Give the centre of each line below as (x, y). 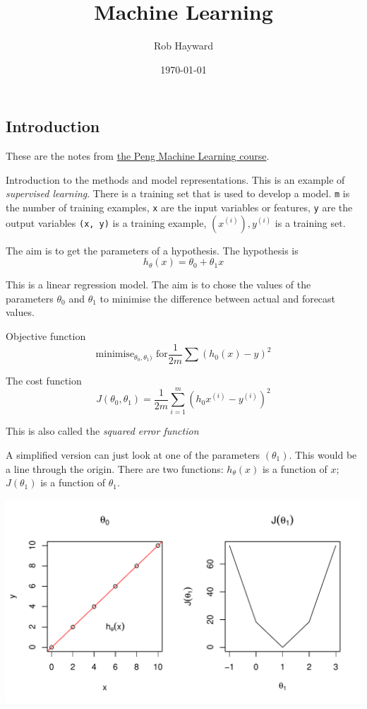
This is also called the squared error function (102, 431)
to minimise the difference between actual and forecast (218, 298)
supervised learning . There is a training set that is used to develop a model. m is (178, 193)
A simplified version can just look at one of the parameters (133, 454)
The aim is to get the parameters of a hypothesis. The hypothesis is (152, 250)
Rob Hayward (183, 46)
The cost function (44, 380)
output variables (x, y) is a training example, (106, 222)
